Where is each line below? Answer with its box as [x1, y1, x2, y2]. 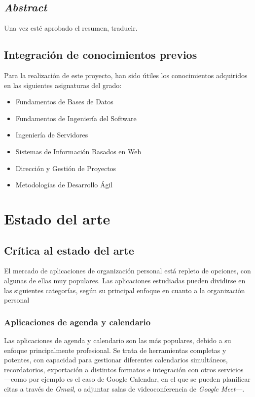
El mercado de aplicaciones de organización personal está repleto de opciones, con [4, 265, 251, 276]
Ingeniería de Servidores [15, 130, 88, 140]
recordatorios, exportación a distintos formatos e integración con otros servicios [4, 364, 244, 374]
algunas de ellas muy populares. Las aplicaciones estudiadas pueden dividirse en [4, 275, 246, 285]
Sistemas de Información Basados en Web [15, 146, 142, 156]
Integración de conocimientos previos [4, 47, 197, 62]
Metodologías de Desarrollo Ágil [15, 179, 113, 190]
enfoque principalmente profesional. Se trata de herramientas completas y [4, 345, 226, 355]
